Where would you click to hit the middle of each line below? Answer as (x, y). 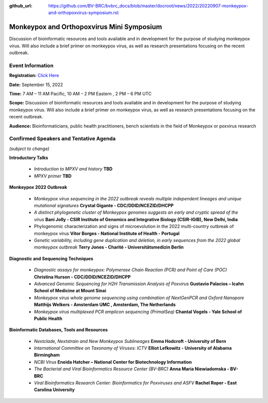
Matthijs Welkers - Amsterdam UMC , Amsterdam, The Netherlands (105, 305)
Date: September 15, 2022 (36, 84)
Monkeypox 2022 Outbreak (38, 187)
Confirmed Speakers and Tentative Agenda (63, 139)
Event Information (32, 66)
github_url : (21, 6)
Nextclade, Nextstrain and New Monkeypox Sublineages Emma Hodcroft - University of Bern (130, 341)
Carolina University (54, 390)
